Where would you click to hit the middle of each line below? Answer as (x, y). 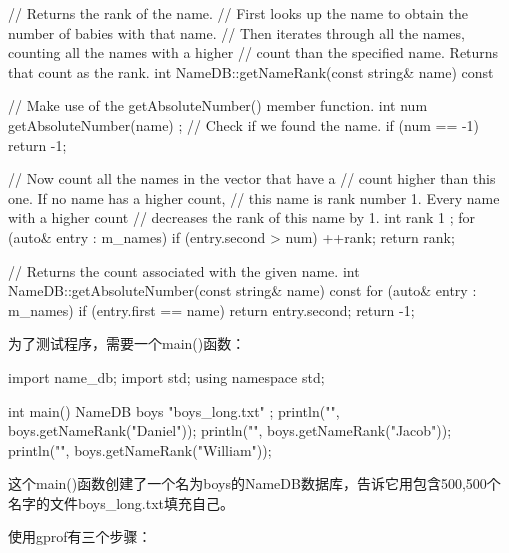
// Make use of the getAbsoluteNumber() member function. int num (218, 105)
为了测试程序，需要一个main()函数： (127, 343)
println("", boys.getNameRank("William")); (140, 449)
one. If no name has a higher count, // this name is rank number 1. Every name (254, 197)
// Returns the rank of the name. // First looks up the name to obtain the (238, 13)
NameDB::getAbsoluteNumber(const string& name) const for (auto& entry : (242, 290)
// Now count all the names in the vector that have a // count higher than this (252, 178)
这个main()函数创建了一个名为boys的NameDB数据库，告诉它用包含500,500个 (254, 483)
